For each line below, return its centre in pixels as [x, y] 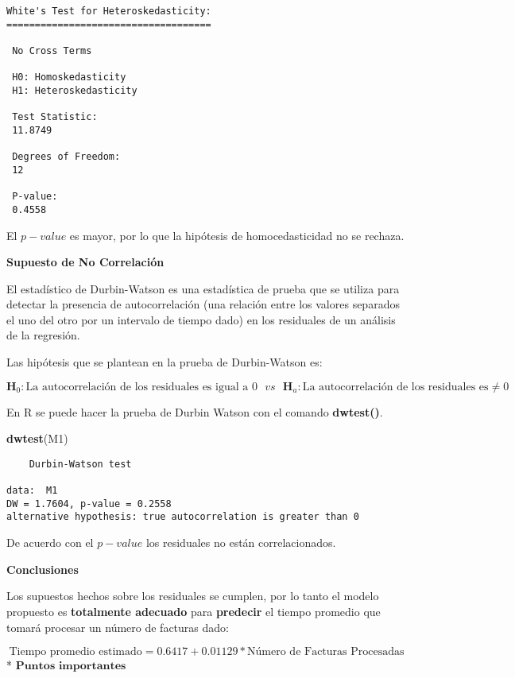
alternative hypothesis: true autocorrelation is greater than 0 [183, 517]
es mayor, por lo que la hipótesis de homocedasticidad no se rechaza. [237, 235]
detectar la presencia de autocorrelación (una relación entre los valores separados [203, 304]
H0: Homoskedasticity [69, 77]
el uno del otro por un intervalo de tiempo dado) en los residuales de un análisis [201, 319]
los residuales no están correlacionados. [241, 542]
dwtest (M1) [37, 438]
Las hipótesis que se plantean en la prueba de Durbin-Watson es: [165, 362]
